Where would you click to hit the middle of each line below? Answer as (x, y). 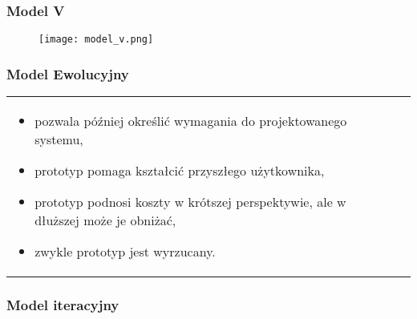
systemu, (59, 139)
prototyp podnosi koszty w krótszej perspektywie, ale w (190, 202)
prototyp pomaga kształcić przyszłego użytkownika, (180, 171)
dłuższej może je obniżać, (105, 220)
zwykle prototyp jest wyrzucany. (125, 252)
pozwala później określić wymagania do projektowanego (191, 121)
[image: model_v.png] (96, 40)
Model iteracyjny (63, 305)
